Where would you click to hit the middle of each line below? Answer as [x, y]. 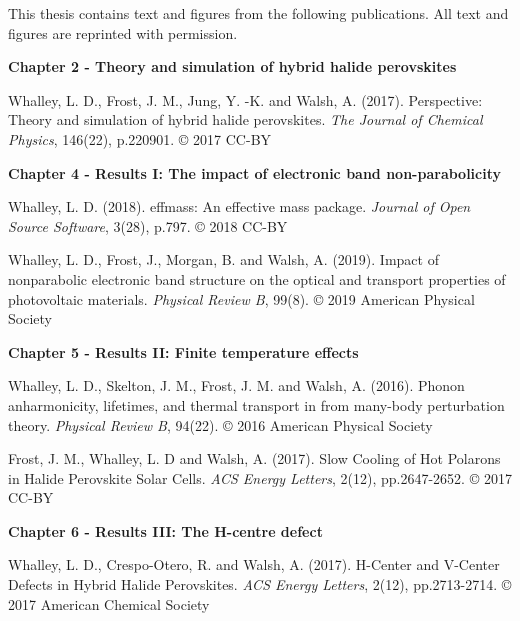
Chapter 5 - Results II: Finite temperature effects [183, 351]
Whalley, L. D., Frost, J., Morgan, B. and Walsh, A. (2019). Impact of [223, 259]
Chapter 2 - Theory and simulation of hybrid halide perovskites [232, 66]
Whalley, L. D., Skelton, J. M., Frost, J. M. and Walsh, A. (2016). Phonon [236, 385]
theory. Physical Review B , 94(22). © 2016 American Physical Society [220, 424]
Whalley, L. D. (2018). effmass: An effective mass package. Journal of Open [239, 206]
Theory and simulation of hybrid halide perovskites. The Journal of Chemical [245, 119]
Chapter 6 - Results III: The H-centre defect [165, 530]
